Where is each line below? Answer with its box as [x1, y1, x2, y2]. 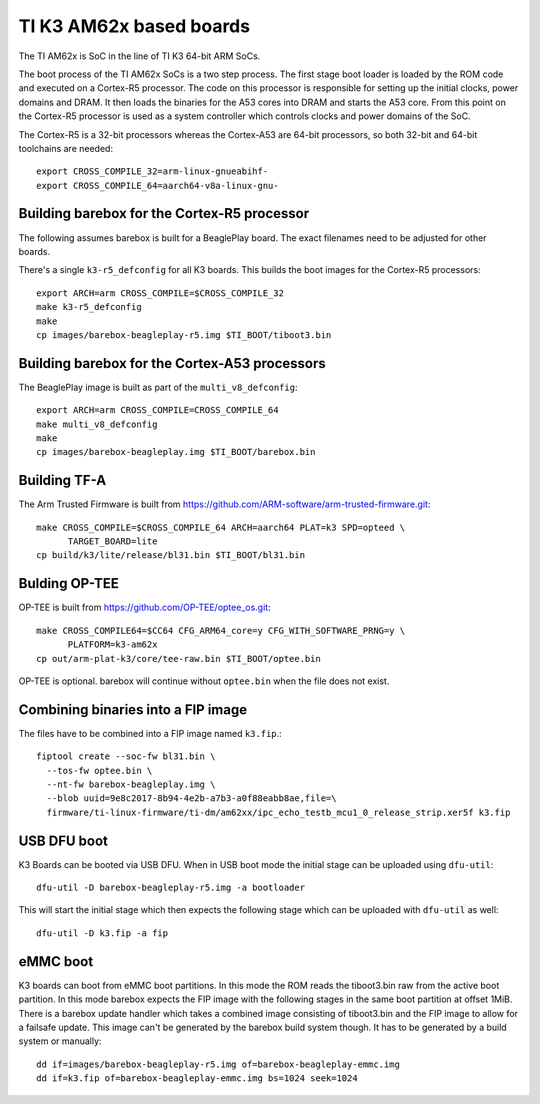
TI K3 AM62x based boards [18, 15, 250, 37]
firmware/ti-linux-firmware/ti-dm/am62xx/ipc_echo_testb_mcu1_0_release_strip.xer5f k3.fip [46, 806, 511, 818]
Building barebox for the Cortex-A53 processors [18, 355, 327, 372]
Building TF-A [18, 472, 107, 489]
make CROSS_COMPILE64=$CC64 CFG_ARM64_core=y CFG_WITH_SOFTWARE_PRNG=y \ [36, 625, 406, 636]
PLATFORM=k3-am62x [67, 639, 158, 650]
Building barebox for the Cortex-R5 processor [18, 205, 310, 222]
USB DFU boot [18, 832, 109, 849]
